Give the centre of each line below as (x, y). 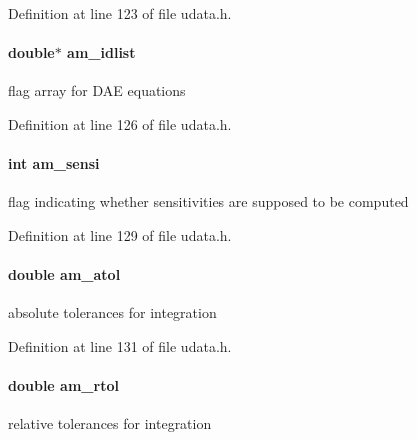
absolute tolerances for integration (112, 312)
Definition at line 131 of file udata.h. (120, 345)
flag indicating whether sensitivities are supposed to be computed (208, 201)
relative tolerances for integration (110, 423)
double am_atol (64, 274)
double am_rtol (63, 385)
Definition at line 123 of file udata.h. (120, 13)
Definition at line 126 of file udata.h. (120, 123)
